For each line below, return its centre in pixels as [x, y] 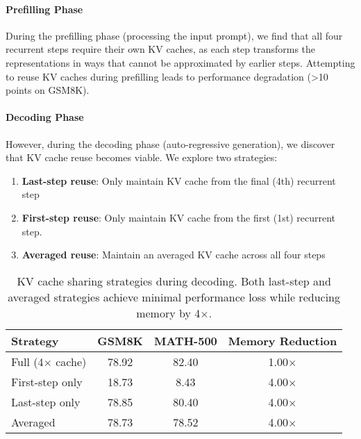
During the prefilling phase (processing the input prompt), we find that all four [174, 35]
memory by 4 [168, 313]
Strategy [35, 340]
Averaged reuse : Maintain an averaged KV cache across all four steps [174, 255]
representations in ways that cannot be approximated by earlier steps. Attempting [180, 62]
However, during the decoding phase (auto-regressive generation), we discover [170, 143]
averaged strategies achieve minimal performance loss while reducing [174, 297]
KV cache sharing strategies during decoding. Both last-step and [174, 281]
